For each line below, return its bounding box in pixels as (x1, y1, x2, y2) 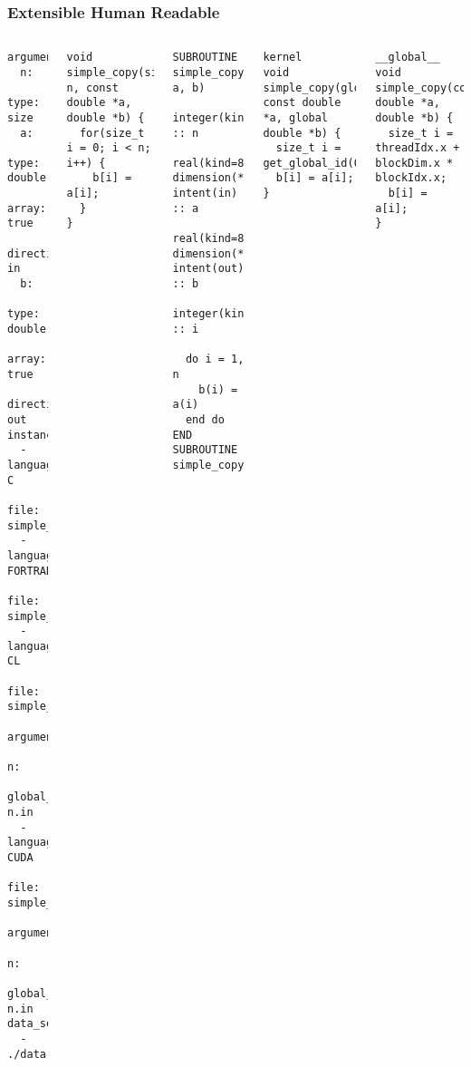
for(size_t (79, 126, 145, 140)
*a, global (263, 111, 329, 124)
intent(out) (172, 262, 245, 276)
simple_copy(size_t (66, 65, 184, 79)
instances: (7, 428, 72, 441)
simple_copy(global (263, 81, 380, 94)
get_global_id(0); (263, 156, 374, 170)
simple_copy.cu (7, 896, 99, 909)
